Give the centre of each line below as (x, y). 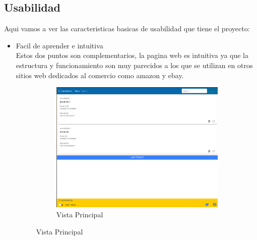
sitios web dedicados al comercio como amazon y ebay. (100, 75)
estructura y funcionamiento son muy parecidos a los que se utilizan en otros (134, 65)
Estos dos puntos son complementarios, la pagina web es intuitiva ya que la (132, 55)
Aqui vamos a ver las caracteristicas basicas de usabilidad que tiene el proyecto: (127, 28)
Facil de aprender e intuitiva (59, 45)
